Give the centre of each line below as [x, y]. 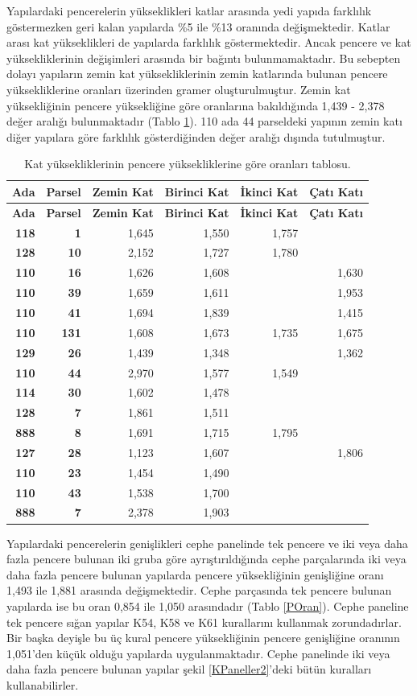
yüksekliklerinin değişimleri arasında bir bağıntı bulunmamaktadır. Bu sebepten [204, 58]
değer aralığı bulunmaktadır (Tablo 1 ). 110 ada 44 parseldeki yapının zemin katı [204, 121]
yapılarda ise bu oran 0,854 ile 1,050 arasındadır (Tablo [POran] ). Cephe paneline [208, 605]
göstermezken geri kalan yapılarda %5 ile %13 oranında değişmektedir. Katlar [198, 26]
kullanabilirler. [43, 684]
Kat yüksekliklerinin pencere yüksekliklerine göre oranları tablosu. [188, 164]
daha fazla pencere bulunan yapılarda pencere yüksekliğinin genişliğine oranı [195, 574]
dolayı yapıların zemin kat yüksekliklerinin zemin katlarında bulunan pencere [197, 74]
